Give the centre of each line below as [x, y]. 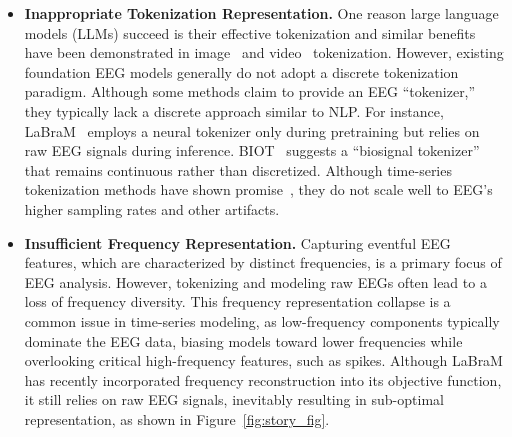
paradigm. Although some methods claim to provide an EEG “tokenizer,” [250, 91]
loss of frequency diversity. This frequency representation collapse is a [237, 301]
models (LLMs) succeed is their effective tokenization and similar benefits [250, 32]
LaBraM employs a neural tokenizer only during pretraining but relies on [252, 130]
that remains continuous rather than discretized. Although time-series [238, 169]
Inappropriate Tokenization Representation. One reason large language [261, 13]
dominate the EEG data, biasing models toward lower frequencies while [243, 340]
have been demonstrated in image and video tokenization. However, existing [264, 52]
